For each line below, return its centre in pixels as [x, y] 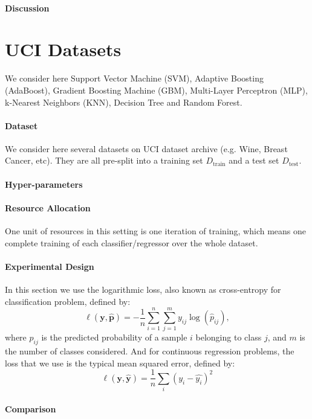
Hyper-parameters [44, 184]
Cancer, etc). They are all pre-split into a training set [104, 160]
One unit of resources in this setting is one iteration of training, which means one [156, 231]
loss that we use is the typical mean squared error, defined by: [120, 363]
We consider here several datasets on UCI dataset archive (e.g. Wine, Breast [146, 148]
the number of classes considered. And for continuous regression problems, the [150, 351]
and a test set [254, 160]
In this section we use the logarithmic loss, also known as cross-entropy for [143, 289]
